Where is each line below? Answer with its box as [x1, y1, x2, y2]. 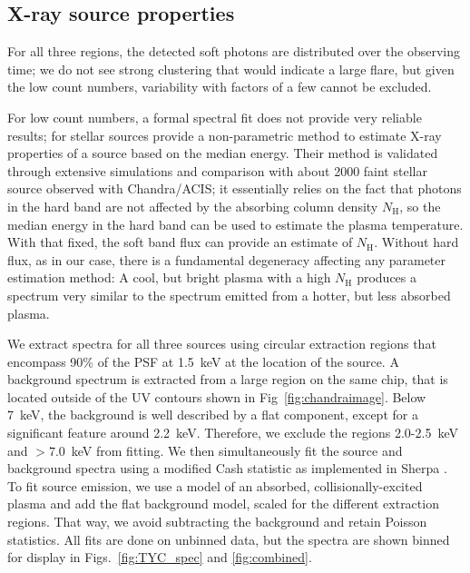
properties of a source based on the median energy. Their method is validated [7, 143, 438, 163]
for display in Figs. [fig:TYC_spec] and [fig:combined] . [7, 548, 312, 567]
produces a [357, 268, 417, 287]
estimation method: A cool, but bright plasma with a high [7, 268, 331, 287]
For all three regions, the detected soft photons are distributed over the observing [7, 42, 461, 61]
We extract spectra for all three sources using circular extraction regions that [7, 334, 436, 353]
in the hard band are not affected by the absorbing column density [7, 196, 378, 215]
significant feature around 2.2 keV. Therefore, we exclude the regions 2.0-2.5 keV [7, 423, 458, 442]
